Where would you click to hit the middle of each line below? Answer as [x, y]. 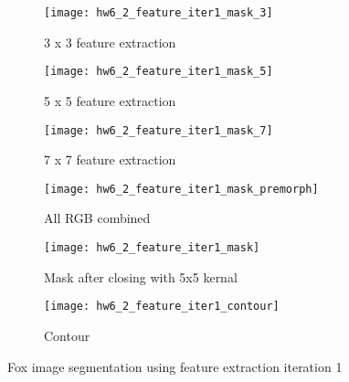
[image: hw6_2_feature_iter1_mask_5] [159, 72]
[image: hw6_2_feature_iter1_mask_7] [159, 130]
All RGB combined [97, 218]
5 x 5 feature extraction [110, 100]
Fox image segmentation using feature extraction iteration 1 [175, 366]
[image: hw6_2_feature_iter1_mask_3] [159, 13]
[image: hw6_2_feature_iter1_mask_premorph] [181, 189]
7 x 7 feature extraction [110, 159]
